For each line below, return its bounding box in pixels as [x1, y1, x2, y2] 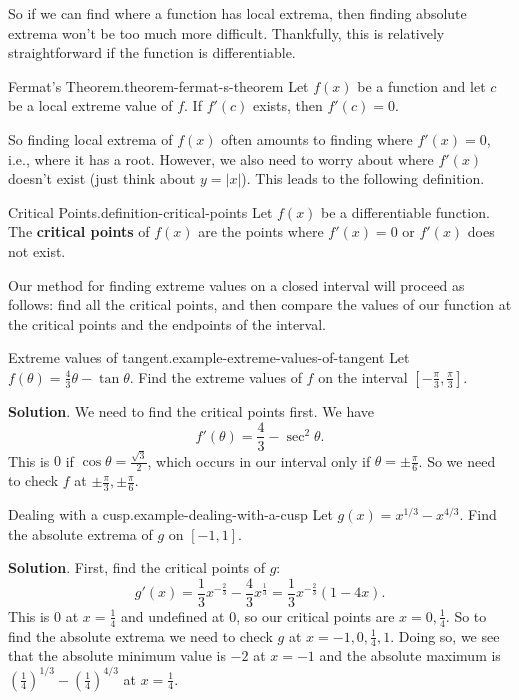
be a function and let [357, 75, 486, 96]
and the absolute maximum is [319, 645, 501, 666]
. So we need [418, 450, 496, 471]
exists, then [253, 95, 323, 116]
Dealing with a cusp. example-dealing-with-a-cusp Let [8, 503, 333, 524]
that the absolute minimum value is [8, 645, 226, 666]
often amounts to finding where [221, 128, 413, 149]
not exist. [8, 240, 66, 261]
